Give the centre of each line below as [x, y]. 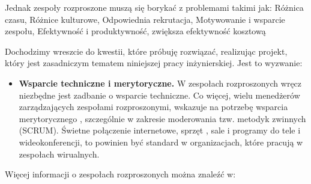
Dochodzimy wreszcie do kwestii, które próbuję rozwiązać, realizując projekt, [146, 51]
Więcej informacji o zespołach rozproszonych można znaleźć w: [120, 174]
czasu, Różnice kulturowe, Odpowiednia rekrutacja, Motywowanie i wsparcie [145, 19]
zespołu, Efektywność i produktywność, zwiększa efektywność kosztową [135, 31]
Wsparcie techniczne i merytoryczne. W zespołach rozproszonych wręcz [160, 83]
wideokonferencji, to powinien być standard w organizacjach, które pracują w [161, 142]
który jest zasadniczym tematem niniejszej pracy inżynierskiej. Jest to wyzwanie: [154, 63]
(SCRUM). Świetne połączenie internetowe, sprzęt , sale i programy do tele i [160, 130]
